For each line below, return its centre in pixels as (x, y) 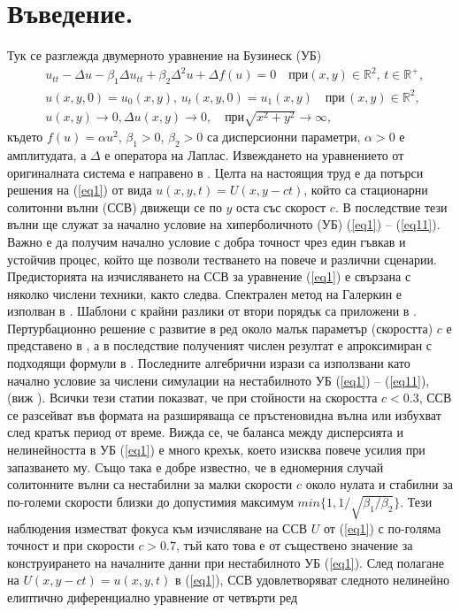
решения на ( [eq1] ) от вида (80, 190)
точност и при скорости (71, 545)
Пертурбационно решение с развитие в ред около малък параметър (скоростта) (220, 328)
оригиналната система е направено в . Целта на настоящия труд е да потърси (215, 172)
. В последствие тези (391, 207)
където (25, 137)
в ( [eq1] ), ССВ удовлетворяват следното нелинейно (312, 580)
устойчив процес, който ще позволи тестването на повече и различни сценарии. (222, 259)
